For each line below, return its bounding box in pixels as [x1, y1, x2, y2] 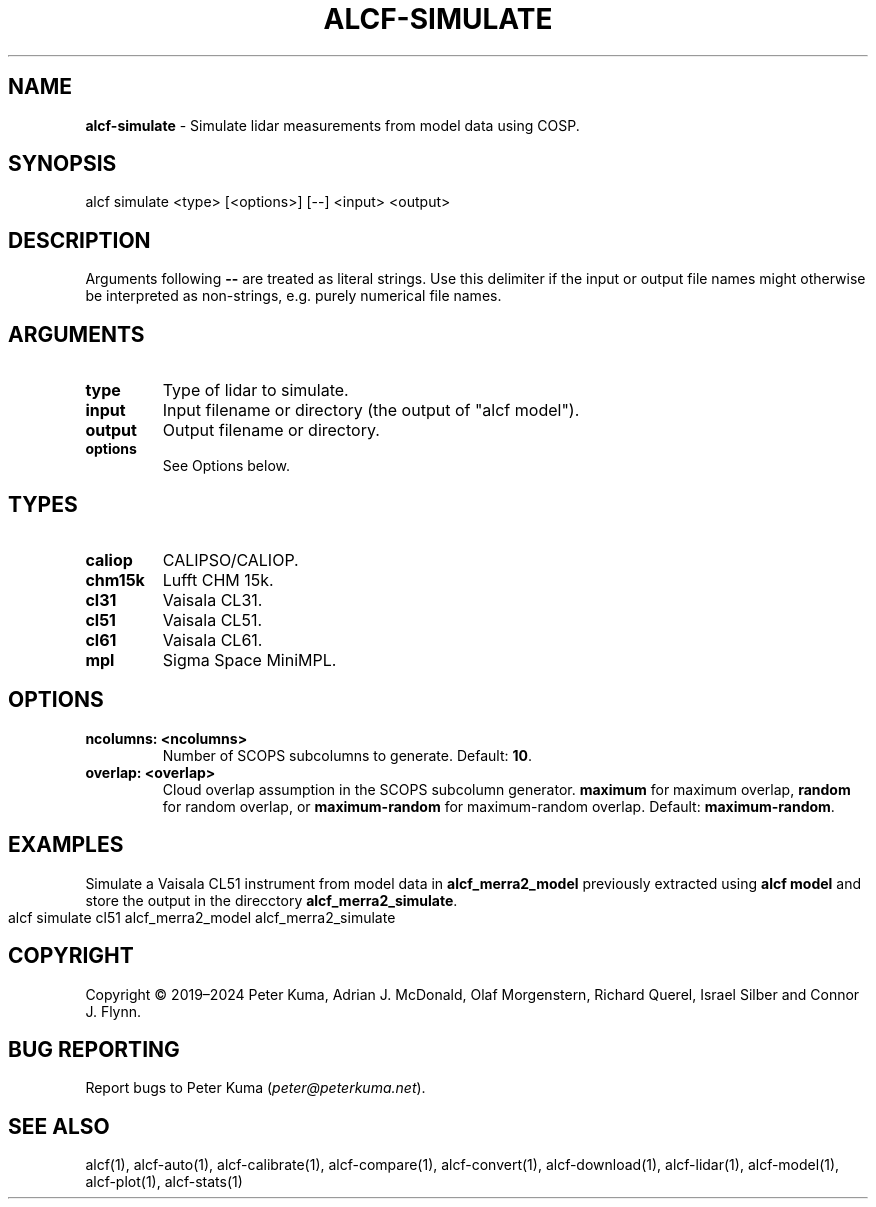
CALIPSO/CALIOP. [162, 549, 299, 570]
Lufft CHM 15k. [162, 569, 274, 590]
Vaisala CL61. [162, 629, 263, 650]
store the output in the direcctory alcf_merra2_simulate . [85, 891, 458, 909]
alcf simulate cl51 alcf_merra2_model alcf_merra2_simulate [8, 908, 396, 926]
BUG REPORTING [8, 1036, 180, 1062]
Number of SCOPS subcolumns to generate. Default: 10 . [162, 746, 532, 764]
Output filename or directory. [162, 420, 380, 441]
